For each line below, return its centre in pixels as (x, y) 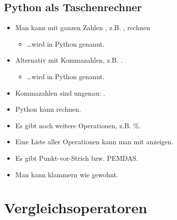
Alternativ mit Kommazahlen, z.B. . (69, 60)
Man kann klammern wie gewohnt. (67, 174)
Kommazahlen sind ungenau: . (60, 93)
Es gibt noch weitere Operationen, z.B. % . (78, 125)
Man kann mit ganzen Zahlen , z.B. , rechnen (83, 27)
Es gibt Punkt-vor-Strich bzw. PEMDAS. (77, 158)
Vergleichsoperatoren (76, 208)
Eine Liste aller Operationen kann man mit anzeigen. (94, 142)
